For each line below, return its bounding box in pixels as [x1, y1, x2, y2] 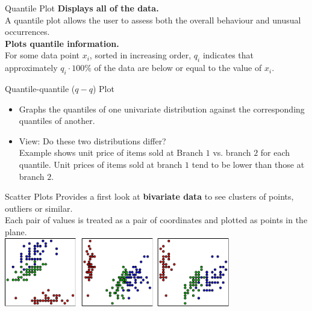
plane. [5, 225, 27, 238]
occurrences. [5, 25, 50, 38]
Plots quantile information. [5, 37, 119, 49]
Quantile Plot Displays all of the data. [5, 2, 159, 14]
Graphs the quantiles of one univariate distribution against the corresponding [19, 102, 305, 115]
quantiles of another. [19, 114, 95, 127]
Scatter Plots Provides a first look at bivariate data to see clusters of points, [5, 190, 294, 203]
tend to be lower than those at [192, 158, 305, 170]
